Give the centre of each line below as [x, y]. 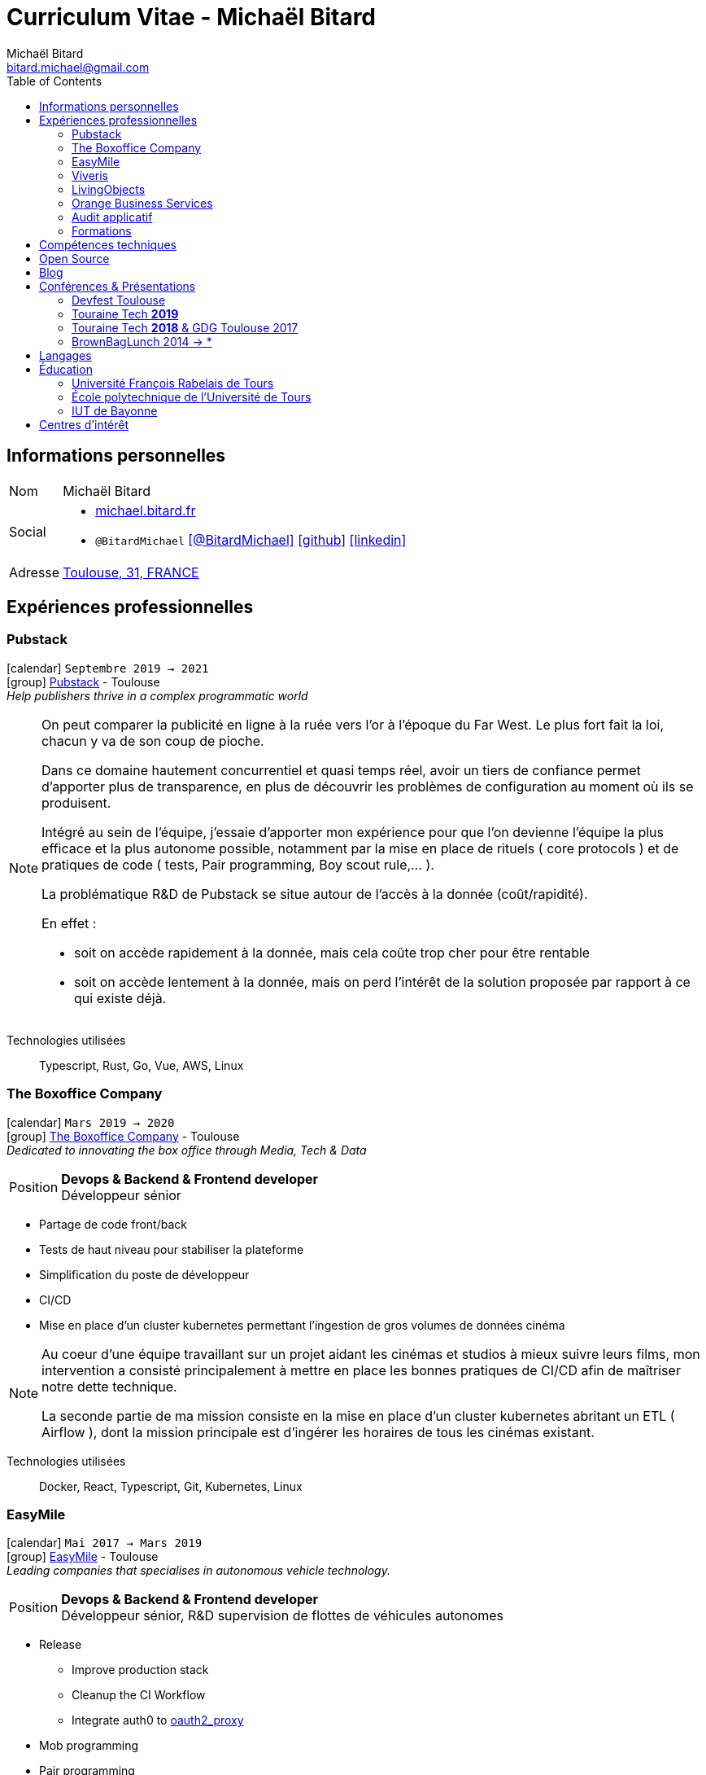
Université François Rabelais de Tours [173, 383]
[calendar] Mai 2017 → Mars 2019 [105, 1543]
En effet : [69, 923]
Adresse [35, 572]
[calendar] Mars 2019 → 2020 [91, 1122]
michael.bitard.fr [146, 510]
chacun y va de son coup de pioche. [153, 741]
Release [61, 1645]
